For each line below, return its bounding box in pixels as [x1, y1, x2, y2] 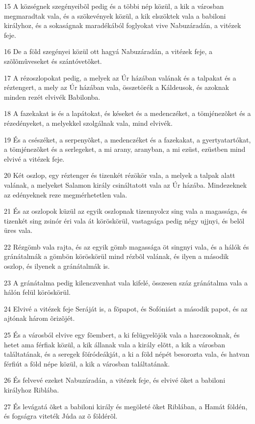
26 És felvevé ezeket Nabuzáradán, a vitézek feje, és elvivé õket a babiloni [4, 375, 226, 385]
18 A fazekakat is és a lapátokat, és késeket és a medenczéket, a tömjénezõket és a [4, 108, 251, 118]
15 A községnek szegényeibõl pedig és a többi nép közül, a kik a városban [4, 1, 224, 11]
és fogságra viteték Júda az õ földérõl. [4, 411, 118, 421]
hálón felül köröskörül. [4, 287, 71, 297]
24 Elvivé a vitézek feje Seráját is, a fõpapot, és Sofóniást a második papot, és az [4, 303, 248, 313]
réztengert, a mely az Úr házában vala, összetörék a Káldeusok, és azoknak [4, 82, 229, 92]
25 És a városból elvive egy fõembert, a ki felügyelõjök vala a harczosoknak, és [4, 330, 240, 340]
